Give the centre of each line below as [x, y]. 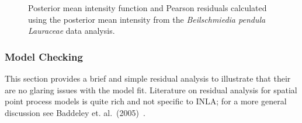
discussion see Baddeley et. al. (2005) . [75, 112]
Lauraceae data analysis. [72, 31]
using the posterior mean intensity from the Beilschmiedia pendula [147, 19]
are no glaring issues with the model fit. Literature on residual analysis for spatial [151, 89]
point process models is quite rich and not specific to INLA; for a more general [146, 101]
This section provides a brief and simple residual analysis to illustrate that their [148, 78]
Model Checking [44, 56]
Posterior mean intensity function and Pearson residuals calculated [147, 8]
